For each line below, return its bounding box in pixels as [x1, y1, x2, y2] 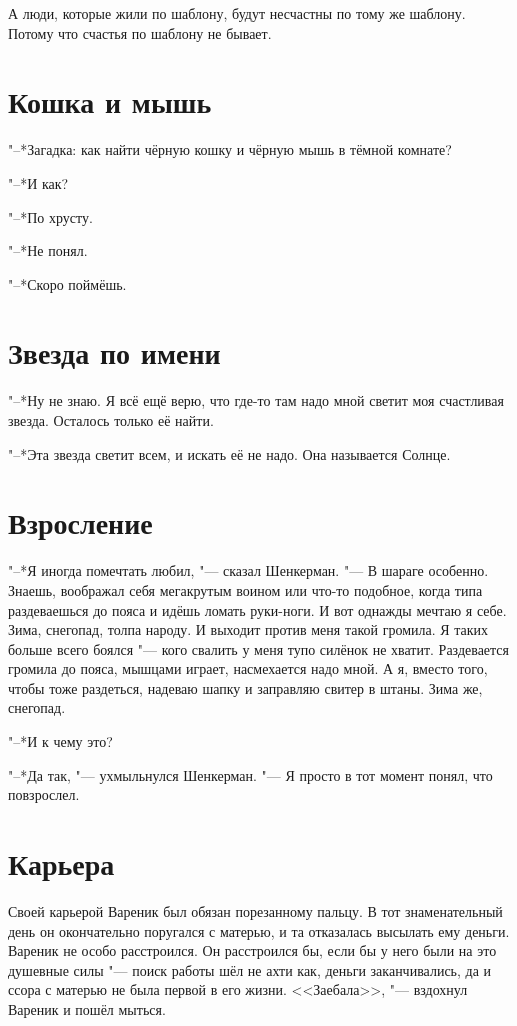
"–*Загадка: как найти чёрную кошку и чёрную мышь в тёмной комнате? [8, 139, 452, 160]
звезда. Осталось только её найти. [8, 410, 214, 430]
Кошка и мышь [8, 81, 212, 122]
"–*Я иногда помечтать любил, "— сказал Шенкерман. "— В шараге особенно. [8, 560, 489, 581]
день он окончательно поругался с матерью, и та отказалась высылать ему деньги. [8, 920, 510, 941]
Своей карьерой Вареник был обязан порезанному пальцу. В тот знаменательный [8, 900, 503, 921]
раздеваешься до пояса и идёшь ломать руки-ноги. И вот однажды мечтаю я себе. [8, 599, 507, 620]
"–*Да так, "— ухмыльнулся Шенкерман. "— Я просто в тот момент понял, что [8, 764, 493, 785]
